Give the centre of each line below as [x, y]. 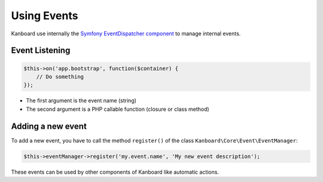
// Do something [60, 77]
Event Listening [41, 51]
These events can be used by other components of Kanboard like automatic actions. [115, 172]
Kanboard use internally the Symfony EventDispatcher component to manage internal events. [126, 34]
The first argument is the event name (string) [81, 101]
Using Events [45, 16]
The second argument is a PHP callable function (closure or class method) [118, 109]
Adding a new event [49, 126]
